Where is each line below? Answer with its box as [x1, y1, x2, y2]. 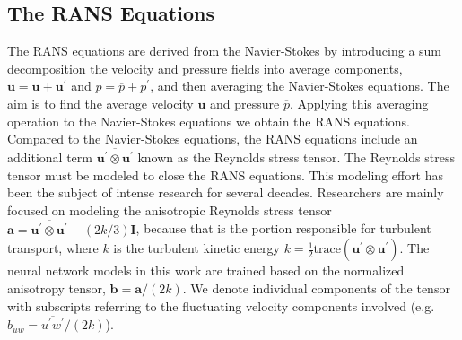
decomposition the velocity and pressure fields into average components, [7, 58, 403, 77]
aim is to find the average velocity [7, 93, 194, 112]
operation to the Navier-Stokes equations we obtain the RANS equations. [7, 111, 410, 130]
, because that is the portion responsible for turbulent [135, 219, 431, 238]
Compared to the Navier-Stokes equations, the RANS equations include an [7, 129, 418, 148]
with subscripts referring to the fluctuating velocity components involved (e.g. [7, 296, 435, 315]
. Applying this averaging [289, 93, 429, 112]
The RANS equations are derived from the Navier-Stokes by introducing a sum [7, 41, 442, 60]
